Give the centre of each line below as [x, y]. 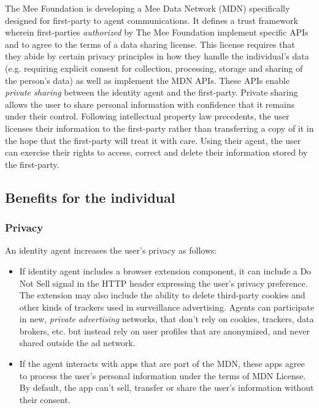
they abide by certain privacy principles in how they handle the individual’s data [157, 56]
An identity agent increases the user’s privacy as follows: [111, 250]
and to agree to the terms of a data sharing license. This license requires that [150, 44]
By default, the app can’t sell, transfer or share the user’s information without [167, 387]
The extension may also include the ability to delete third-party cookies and [162, 295]
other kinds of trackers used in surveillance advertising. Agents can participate [167, 307]
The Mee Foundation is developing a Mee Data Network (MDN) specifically [148, 8]
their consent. [45, 399]
